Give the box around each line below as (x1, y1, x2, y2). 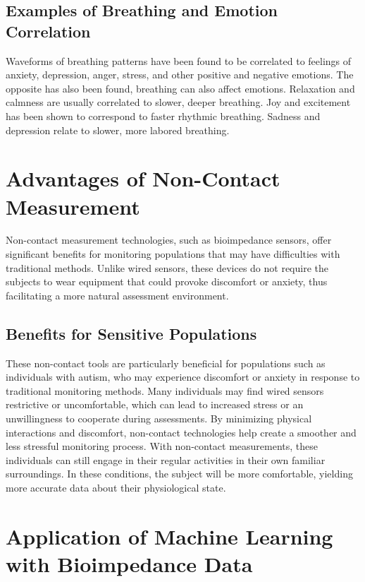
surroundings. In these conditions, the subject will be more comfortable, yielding (6, 466, 353, 481)
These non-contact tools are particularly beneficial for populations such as (6, 355, 326, 370)
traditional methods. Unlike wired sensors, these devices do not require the (6, 260, 328, 275)
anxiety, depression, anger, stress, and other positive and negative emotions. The (6, 67, 354, 82)
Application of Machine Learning (6, 521, 333, 550)
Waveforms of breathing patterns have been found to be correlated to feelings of (6, 53, 352, 68)
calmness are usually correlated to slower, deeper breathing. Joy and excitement (6, 95, 351, 109)
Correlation (6, 20, 91, 42)
